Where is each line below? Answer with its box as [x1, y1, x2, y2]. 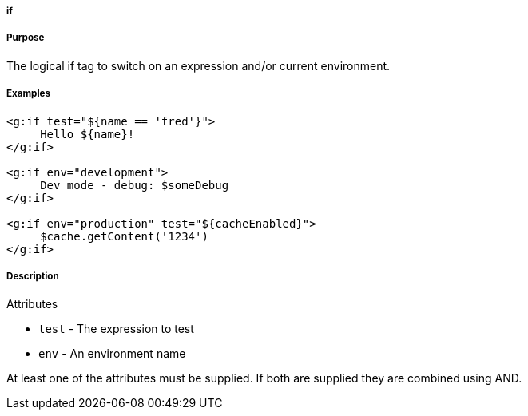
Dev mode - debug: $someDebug [40, 178, 229, 192]
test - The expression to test [38, 322, 194, 336]
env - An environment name [38, 347, 186, 361]
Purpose [6, 32, 45, 44]
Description [6, 270, 59, 282]
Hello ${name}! [40, 127, 135, 141]
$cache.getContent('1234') [40, 229, 208, 243]
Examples [6, 88, 50, 100]
